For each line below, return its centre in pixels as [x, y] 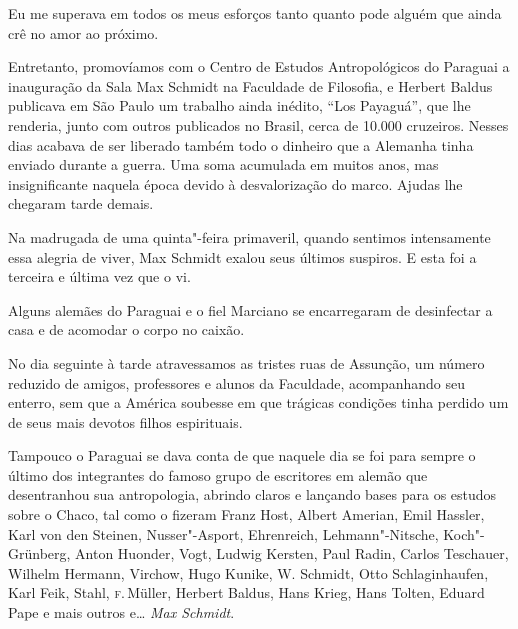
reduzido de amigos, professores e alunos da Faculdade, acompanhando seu [236, 382]
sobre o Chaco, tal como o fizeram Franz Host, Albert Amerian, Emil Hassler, [246, 514]
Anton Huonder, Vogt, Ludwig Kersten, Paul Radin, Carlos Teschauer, [292, 553]
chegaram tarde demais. [81, 203]
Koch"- [464, 533]
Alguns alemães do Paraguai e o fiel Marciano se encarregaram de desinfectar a [250, 309]
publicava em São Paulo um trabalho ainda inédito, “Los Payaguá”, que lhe [239, 105]
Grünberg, [39, 553]
